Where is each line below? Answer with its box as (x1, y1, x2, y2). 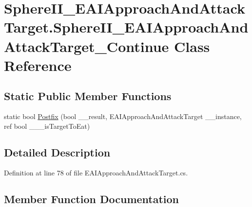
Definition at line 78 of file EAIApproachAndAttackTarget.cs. (4, 167, 188, 177)
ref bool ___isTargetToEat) (4, 121, 90, 131)
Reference (4, 55, 72, 75)
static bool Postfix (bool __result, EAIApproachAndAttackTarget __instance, (4, 111, 242, 121)
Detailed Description (4, 144, 111, 159)
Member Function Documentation (4, 191, 179, 206)
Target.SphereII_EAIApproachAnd (4, 17, 249, 37)
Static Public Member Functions (4, 88, 172, 103)
